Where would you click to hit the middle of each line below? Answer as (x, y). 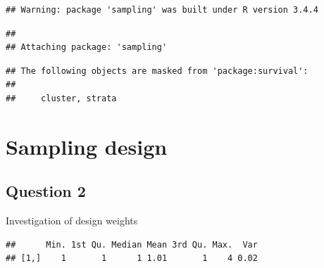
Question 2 (46, 191)
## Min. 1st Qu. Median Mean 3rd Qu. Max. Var (132, 244)
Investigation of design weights (72, 221)
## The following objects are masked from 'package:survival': (157, 71)
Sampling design (87, 146)
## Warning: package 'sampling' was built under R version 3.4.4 (162, 10)
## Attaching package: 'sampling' (87, 47)
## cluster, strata (61, 98)
